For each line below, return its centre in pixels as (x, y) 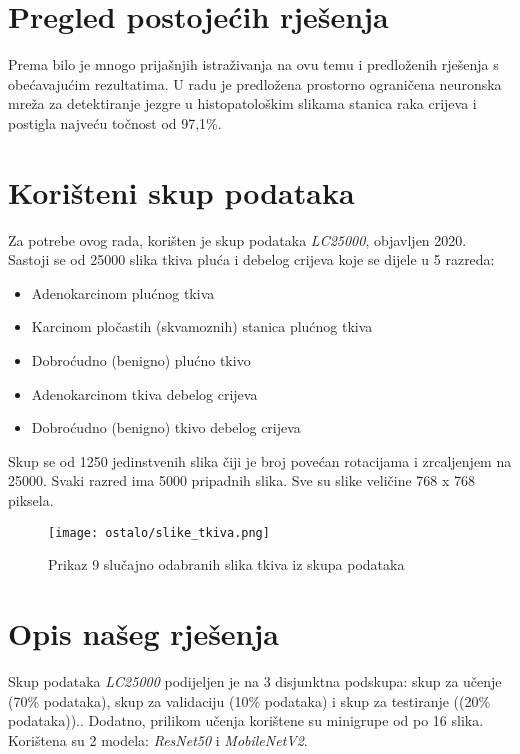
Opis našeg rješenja (143, 633)
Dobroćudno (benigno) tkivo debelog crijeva (166, 427)
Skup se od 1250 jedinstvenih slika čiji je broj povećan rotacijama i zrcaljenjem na (260, 460)
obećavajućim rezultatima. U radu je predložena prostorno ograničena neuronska (255, 83)
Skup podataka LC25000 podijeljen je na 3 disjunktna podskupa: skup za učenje (255, 680)
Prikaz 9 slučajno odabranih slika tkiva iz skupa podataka (226, 564)
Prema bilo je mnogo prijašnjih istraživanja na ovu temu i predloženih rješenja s (253, 64)
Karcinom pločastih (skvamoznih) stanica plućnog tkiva (202, 326)
